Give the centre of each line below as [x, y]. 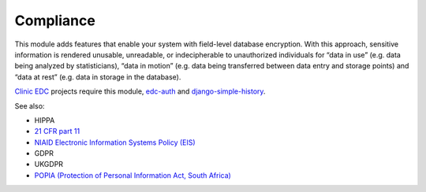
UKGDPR [49, 164]
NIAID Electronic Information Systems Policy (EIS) [115, 142]
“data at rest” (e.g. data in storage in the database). [98, 77]
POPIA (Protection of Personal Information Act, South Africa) [133, 175]
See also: [30, 105]
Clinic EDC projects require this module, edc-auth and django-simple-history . [140, 91]
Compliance [55, 20]
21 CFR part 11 [57, 131]
